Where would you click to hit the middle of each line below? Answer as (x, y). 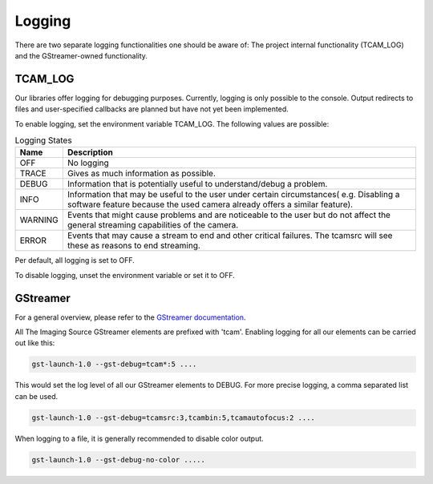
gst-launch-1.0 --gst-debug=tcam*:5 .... (114, 364)
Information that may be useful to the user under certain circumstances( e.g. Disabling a (233, 195)
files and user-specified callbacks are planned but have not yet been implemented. (152, 109)
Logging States (43, 140)
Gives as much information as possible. (142, 174)
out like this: (35, 343)
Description (90, 152)
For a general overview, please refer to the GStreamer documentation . (130, 317)
